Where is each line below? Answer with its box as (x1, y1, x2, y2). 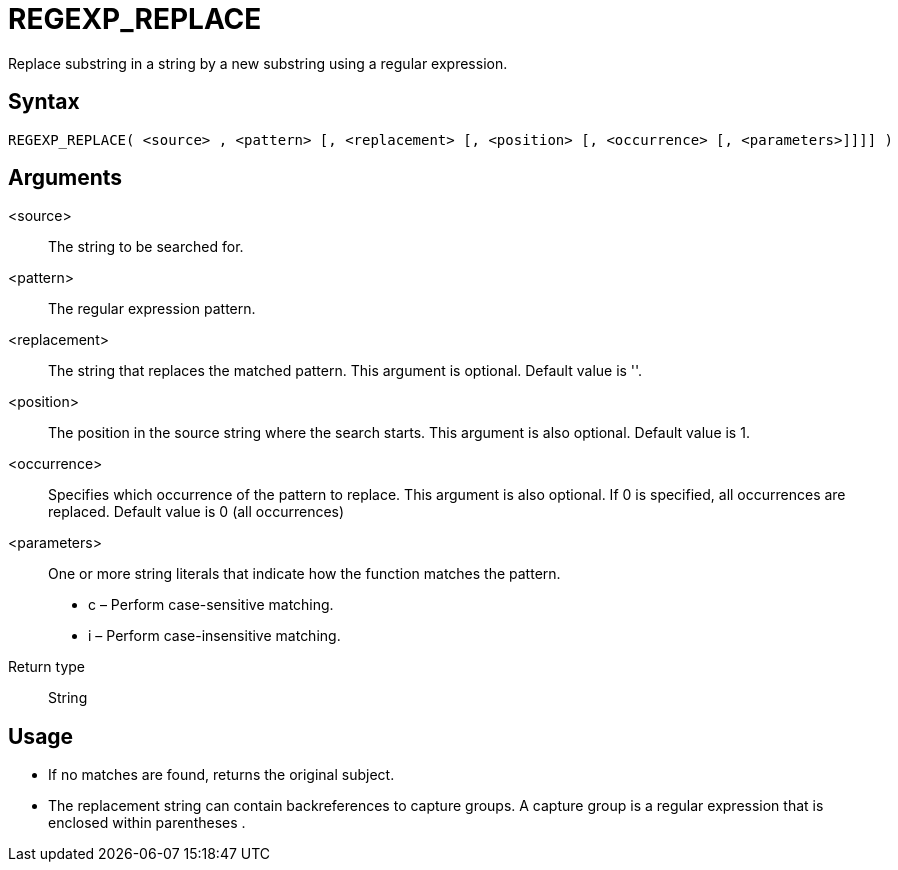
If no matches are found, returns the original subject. (48, 766, 395, 784)
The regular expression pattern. (48, 300, 256, 318)
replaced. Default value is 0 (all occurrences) (48, 503, 345, 521)
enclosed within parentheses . (48, 814, 246, 832)
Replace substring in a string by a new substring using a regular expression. (8, 54, 508, 72)
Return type (8, 658, 85, 676)
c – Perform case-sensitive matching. (88, 596, 334, 614)
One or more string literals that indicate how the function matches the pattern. (48, 565, 561, 583)
